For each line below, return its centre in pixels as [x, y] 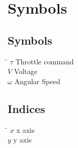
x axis [26, 129]
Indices [27, 108]
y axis [23, 140]
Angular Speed [37, 81]
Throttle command [45, 61]
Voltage [26, 71]
